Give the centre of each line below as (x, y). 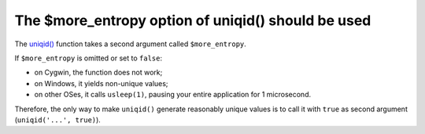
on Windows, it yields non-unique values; (101, 83)
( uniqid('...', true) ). (58, 120)
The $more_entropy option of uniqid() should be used (193, 20)
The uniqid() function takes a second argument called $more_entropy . (131, 44)
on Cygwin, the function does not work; (98, 72)
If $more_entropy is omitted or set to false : (89, 58)
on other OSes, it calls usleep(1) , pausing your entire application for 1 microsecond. (172, 95)
